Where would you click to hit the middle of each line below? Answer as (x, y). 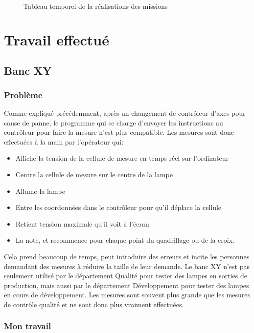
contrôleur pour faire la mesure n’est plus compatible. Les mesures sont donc (119, 132)
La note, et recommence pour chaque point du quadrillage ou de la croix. (125, 240)
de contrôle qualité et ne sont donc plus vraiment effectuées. (94, 304)
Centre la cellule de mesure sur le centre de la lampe (94, 174)
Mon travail (28, 326)
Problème (23, 94)
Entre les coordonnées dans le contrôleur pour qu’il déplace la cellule (118, 207)
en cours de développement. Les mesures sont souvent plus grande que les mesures (127, 295)
